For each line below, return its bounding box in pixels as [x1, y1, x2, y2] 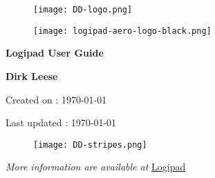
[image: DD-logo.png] [33, 5, 133, 14]
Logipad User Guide [6, 46, 104, 60]
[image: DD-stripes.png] [33, 139, 147, 150]
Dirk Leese [6, 68, 58, 83]
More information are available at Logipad [6, 159, 186, 174]
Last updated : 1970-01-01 [6, 115, 117, 130]
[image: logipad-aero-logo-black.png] [33, 26, 212, 36]
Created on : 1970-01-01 [6, 92, 107, 106]
